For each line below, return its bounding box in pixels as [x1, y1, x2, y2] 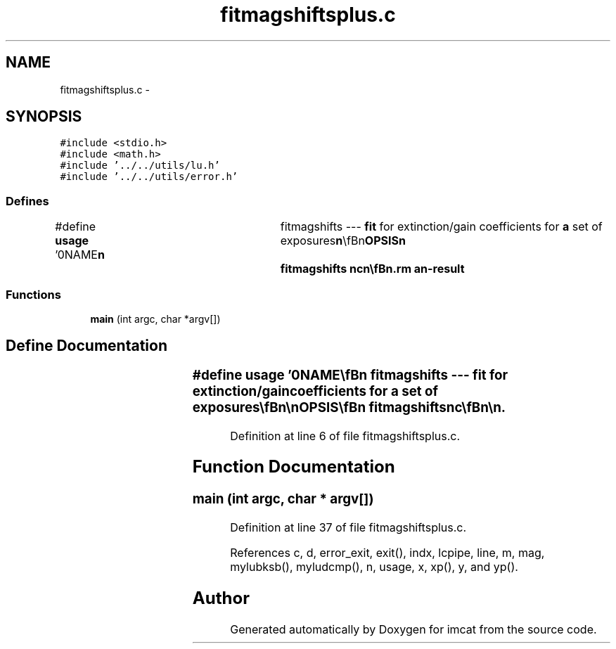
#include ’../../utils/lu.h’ [60, 160, 220, 172]
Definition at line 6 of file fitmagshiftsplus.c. [230, 428, 461, 443]
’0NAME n [55, 248, 105, 262]
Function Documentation [192, 456, 395, 477]
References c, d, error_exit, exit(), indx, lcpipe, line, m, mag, [230, 546, 545, 560]
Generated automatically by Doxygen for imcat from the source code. [230, 622, 597, 636]
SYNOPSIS [6, 108, 82, 126]
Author [192, 587, 250, 608]
